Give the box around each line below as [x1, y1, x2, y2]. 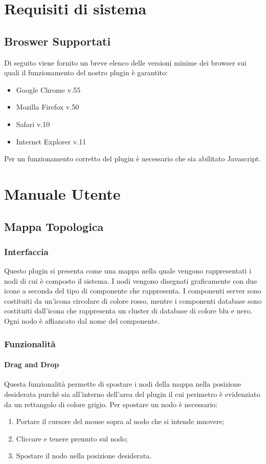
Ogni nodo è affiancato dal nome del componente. [4, 315, 160, 326]
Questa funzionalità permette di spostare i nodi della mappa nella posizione [4, 378, 241, 389]
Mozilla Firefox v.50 [16, 101, 79, 112]
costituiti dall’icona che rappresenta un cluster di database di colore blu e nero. [4, 305, 253, 316]
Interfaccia [4, 245, 49, 258]
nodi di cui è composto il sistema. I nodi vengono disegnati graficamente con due [4, 275, 257, 286]
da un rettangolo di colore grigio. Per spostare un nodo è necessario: [4, 398, 218, 409]
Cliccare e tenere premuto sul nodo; [16, 433, 128, 444]
